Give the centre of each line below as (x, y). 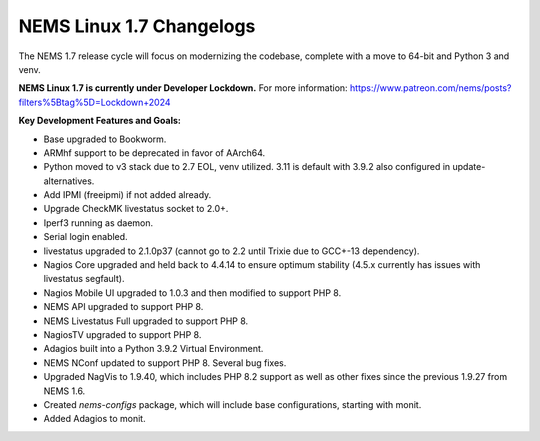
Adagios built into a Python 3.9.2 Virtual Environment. (153, 349)
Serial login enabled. (86, 237)
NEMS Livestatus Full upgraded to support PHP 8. (146, 321)
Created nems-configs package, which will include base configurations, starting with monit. (232, 404)
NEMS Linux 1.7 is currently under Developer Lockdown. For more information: (183, 88)
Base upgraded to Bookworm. (105, 139)
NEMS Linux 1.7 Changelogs (137, 26)
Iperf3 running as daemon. (98, 222)
